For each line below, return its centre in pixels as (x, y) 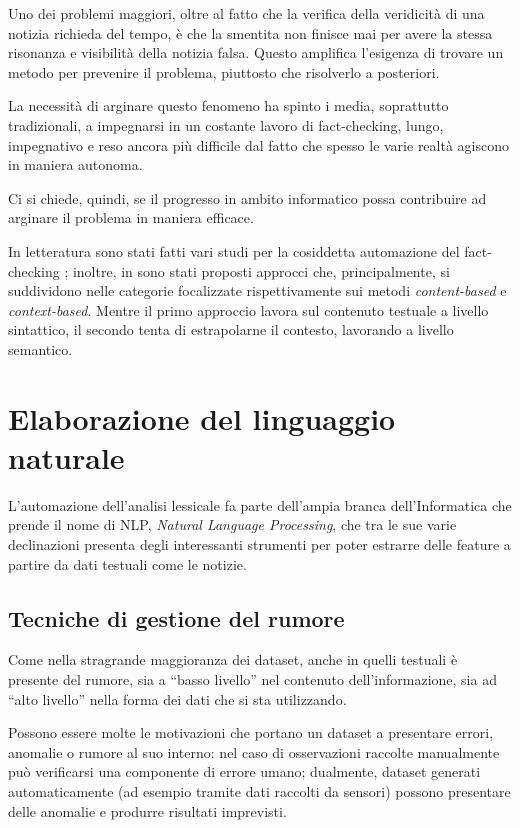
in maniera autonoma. (75, 164)
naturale (66, 456)
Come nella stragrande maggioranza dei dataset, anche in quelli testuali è (233, 659)
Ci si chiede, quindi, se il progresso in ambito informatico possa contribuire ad (247, 197)
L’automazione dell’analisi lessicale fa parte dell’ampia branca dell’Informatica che (260, 504)
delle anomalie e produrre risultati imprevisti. (147, 810)
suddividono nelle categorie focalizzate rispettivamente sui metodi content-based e (257, 290)
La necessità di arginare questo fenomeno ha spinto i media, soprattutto (228, 105)
